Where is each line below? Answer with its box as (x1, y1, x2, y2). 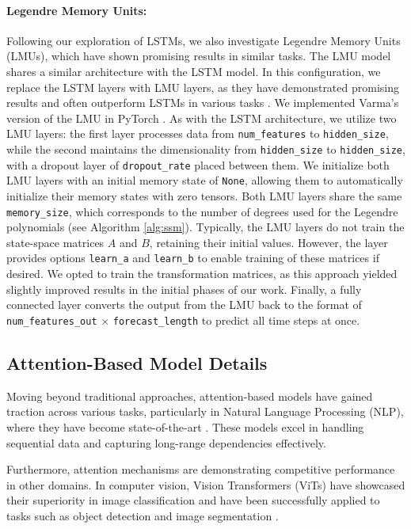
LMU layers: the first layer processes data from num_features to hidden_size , (6, 125, 389, 142)
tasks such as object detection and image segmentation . (6, 507, 279, 523)
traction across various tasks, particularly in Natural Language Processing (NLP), (6, 403, 404, 420)
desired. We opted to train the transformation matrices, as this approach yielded (6, 265, 398, 282)
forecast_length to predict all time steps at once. (112, 311, 360, 328)
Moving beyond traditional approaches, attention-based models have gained (6, 387, 373, 404)
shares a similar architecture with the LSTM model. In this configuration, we (6, 63, 381, 79)
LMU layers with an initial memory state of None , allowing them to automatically (6, 172, 403, 188)
